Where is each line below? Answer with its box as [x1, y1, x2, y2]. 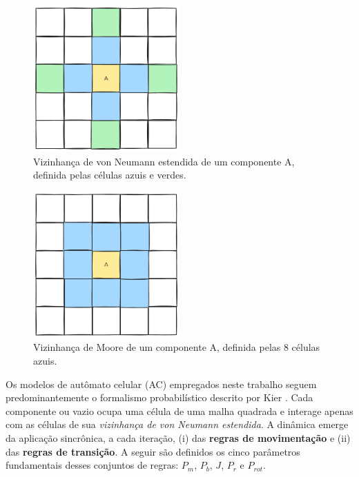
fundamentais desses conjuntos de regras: [6, 458, 179, 472]
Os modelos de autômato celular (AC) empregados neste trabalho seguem [6, 376, 317, 391]
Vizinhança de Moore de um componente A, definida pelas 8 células [33, 340, 320, 354]
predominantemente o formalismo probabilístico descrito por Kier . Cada [6, 390, 313, 405]
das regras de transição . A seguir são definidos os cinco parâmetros [6, 444, 300, 458]
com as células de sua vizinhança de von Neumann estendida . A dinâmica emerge [6, 417, 349, 432]
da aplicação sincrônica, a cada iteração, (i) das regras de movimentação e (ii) [6, 430, 351, 445]
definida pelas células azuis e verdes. [33, 168, 186, 182]
